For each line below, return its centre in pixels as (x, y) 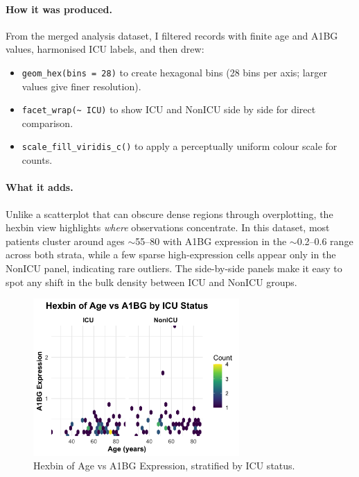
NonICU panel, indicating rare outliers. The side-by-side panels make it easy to (174, 268)
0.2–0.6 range (325, 241)
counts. (37, 160)
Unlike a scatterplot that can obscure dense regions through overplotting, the (169, 214)
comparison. (47, 123)
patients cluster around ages (65, 241)
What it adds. (40, 187)
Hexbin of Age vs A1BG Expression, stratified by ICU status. (164, 466)
